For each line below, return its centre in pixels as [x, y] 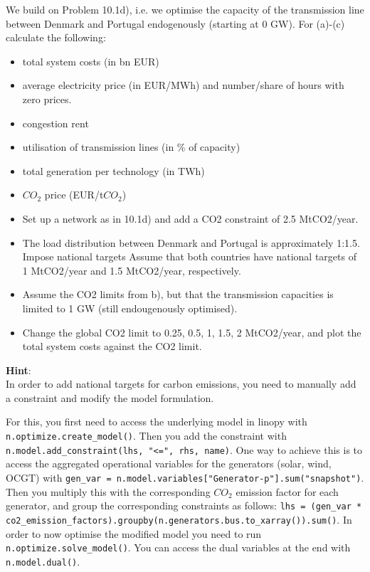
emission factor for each [287, 491]
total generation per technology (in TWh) [113, 170]
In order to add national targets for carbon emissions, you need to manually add [181, 384]
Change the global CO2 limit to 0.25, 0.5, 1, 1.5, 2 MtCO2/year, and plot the [192, 332]
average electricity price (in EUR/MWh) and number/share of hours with [183, 85]
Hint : [18, 370]
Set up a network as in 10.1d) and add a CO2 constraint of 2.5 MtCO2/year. [190, 218]
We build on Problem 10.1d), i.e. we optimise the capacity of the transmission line [185, 9]
